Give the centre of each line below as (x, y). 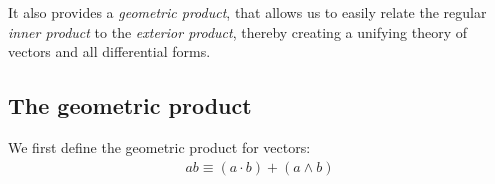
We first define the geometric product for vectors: (159, 146)
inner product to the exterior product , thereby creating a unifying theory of (237, 31)
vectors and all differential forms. (109, 51)
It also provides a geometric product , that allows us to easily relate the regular (247, 12)
